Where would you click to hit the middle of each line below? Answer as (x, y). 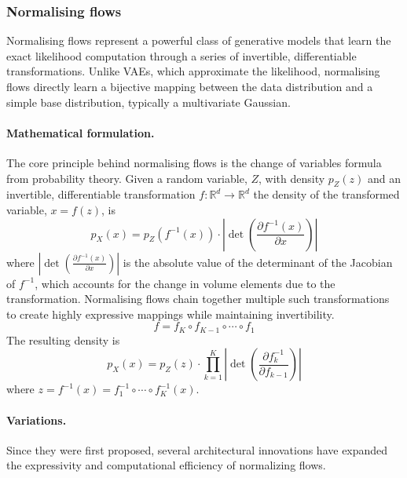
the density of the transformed (326, 194)
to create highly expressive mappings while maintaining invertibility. (170, 314)
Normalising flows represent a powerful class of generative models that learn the (199, 40)
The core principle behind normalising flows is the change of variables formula (194, 162)
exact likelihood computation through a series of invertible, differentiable (181, 55)
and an (384, 178)
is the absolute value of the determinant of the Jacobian (258, 262)
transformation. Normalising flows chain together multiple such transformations (198, 299)
